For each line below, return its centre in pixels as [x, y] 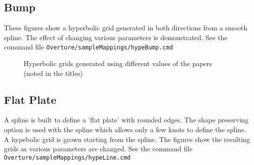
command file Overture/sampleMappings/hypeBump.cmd [89, 47]
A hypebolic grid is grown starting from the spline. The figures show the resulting [127, 139]
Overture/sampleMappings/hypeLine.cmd [67, 157]
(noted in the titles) [53, 73]
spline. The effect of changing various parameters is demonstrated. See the [116, 37]
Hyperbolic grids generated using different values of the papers [118, 63]
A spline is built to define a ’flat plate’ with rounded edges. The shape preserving [126, 120]
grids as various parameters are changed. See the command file [98, 149]
